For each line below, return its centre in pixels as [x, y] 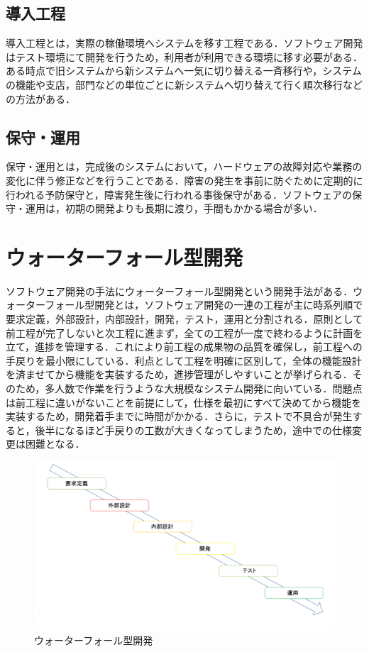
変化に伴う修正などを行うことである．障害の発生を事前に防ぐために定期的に [184, 180]
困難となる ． [55, 444]
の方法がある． [40, 98]
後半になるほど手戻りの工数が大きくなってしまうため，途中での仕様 [194, 430]
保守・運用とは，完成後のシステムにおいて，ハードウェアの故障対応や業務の [184, 166]
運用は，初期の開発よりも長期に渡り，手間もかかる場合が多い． [174, 208]
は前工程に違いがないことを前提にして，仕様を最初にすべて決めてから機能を [184, 402]
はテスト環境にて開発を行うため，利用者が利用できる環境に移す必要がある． [184, 56]
